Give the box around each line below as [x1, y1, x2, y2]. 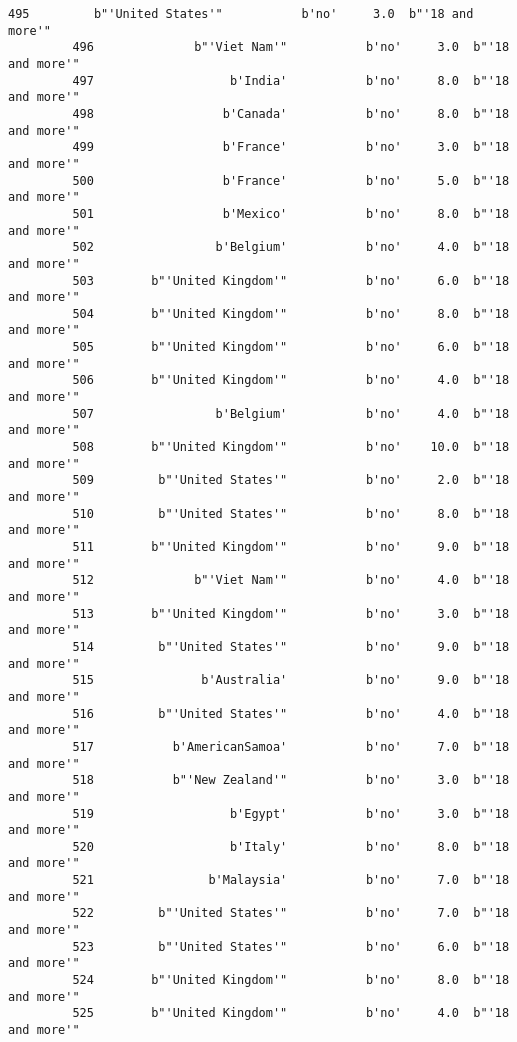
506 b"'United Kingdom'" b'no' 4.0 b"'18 [72, 373, 510, 388]
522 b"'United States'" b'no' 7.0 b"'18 [72, 906, 510, 921]
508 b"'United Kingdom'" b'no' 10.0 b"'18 [72, 440, 510, 455]
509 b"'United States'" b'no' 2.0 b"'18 [72, 473, 510, 488]
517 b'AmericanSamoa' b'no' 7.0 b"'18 [72, 739, 510, 754]
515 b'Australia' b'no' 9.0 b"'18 [72, 673, 510, 688]
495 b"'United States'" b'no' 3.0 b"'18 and [8, 7, 474, 21]
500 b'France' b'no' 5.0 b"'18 [72, 173, 510, 188]
